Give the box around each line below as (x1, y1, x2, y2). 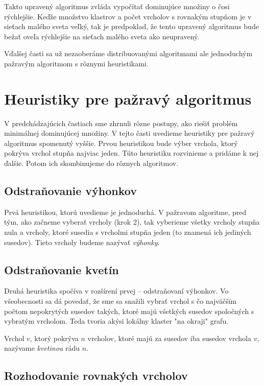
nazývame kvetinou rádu (4, 343, 80, 353)
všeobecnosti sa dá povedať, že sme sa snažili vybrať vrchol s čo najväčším (4, 296, 237, 306)
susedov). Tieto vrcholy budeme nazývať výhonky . (4, 236, 160, 247)
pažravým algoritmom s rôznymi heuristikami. (4, 58, 149, 68)
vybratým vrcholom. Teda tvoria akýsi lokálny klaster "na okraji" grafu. (4, 316, 229, 326)
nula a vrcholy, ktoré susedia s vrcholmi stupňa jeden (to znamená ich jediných (4, 227, 251, 237)
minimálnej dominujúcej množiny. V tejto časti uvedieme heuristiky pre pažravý (4, 128, 255, 138)
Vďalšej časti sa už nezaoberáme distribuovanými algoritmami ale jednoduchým (4, 48, 253, 59)
